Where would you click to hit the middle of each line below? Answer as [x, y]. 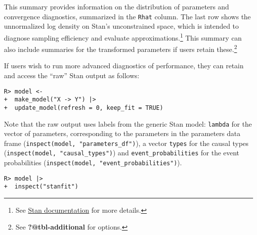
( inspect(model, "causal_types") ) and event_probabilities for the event [122, 153]
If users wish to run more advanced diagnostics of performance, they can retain [124, 66]
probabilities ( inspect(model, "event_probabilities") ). [93, 163]
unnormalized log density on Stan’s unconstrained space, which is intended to [121, 26]
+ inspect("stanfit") [41, 187]
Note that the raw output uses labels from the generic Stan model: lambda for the [128, 123]
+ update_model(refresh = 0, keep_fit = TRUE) [84, 108]
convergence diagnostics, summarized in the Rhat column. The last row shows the [128, 16]
